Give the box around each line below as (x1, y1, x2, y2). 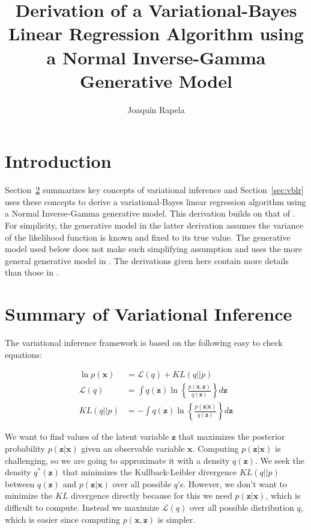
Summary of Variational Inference (5, 301, 292, 326)
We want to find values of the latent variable (5, 430, 169, 443)
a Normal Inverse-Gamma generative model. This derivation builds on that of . (5, 207, 295, 220)
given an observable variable (81, 442, 185, 454)
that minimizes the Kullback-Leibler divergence (62, 466, 237, 478)
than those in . (5, 266, 59, 279)
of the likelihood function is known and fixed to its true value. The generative (5, 230, 291, 243)
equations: (5, 348, 42, 360)
